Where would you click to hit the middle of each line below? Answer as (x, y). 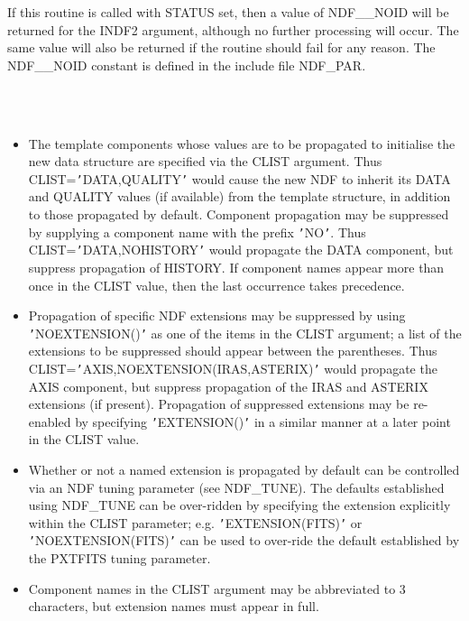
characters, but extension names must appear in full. (174, 606)
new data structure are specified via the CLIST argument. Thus (205, 161)
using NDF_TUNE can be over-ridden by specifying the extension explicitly (239, 505)
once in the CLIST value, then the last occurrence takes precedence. (216, 285)
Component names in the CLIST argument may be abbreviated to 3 (217, 588)
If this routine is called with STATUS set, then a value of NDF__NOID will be (228, 12)
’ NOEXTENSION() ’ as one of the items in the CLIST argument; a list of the (245, 333)
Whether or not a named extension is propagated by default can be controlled (244, 470)
